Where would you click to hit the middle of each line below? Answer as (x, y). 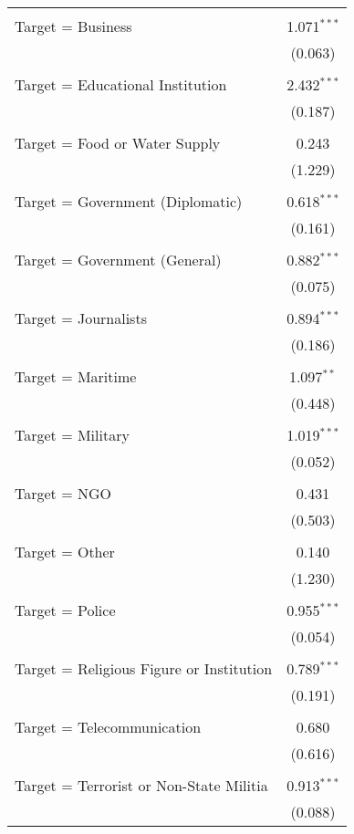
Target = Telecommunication (108, 727)
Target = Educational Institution (121, 84)
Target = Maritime (76, 376)
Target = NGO (63, 493)
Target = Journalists (81, 318)
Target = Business (73, 26)
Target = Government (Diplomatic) (129, 201)
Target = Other (65, 552)
